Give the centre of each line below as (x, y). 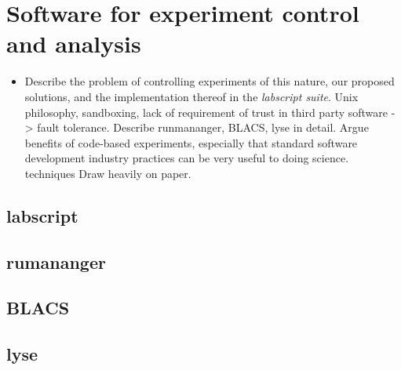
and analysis (74, 44)
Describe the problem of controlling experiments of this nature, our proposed (210, 81)
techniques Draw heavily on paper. (108, 173)
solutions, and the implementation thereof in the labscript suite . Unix (191, 96)
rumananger (56, 261)
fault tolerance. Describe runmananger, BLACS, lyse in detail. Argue (203, 127)
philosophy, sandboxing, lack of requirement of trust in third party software (206, 112)
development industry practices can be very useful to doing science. (187, 158)
